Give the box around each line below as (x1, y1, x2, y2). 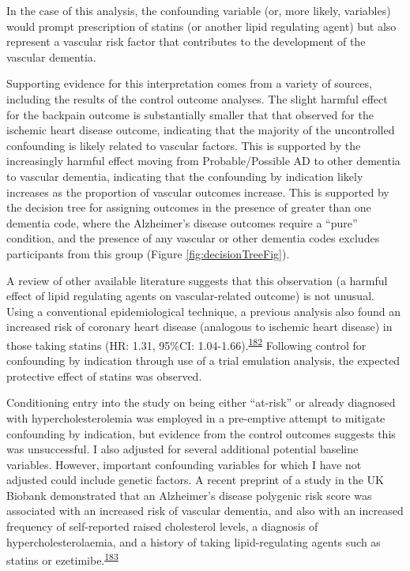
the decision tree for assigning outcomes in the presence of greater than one (6, 199, 371, 216)
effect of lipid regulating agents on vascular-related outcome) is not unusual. (6, 287, 374, 304)
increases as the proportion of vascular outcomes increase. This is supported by (6, 183, 389, 200)
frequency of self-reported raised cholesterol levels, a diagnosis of (6, 518, 318, 535)
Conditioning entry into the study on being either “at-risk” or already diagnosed (6, 394, 396, 411)
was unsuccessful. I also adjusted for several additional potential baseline (6, 441, 359, 457)
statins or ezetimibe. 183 (6, 550, 118, 568)
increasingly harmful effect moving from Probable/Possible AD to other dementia (6, 152, 401, 169)
